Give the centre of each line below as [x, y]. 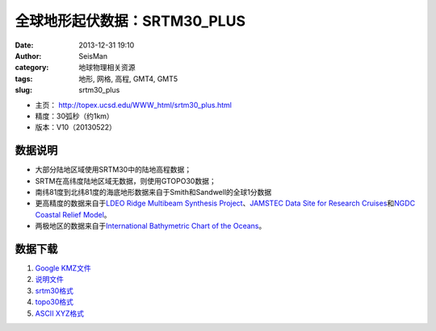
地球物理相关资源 [107, 68]
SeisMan [93, 56]
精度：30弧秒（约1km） [75, 116]
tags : [24, 79]
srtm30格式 [55, 291]
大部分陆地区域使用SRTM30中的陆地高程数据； [113, 170]
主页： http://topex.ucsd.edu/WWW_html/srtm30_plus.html [133, 105]
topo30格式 [55, 302]
